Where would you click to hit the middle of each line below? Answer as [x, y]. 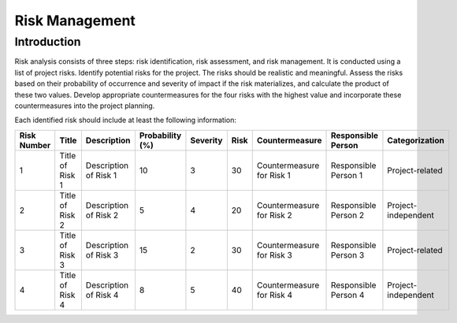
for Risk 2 [275, 215]
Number [35, 145]
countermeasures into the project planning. [85, 106]
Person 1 [346, 175]
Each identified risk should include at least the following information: [125, 120]
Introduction [48, 42]
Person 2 [347, 215]
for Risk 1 [273, 175]
